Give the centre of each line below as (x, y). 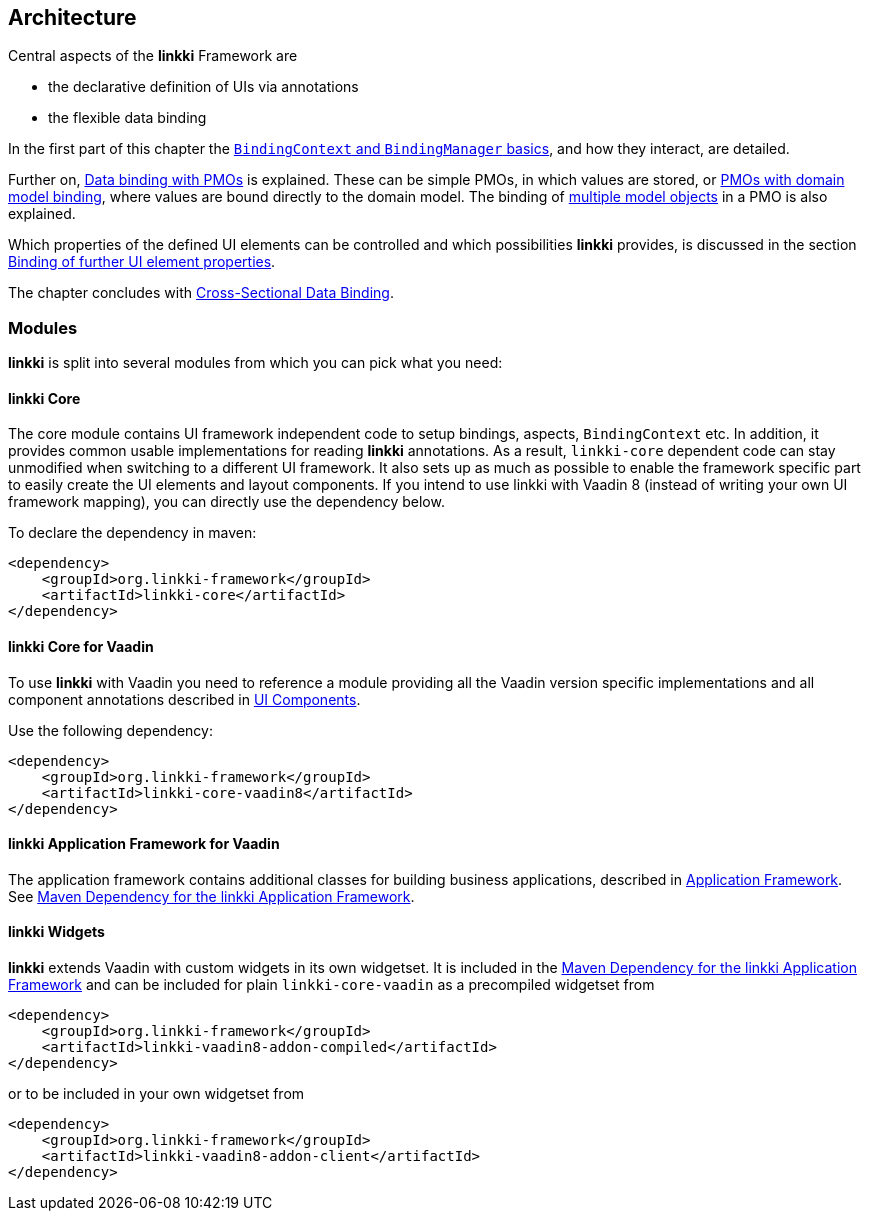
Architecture (72, 17)
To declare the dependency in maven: (132, 533)
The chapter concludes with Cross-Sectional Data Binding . (201, 293)
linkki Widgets (56, 932)
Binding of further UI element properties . (142, 262)
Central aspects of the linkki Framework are (153, 56)
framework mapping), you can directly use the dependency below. (226, 502)
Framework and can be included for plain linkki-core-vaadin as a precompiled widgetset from (331, 985)
